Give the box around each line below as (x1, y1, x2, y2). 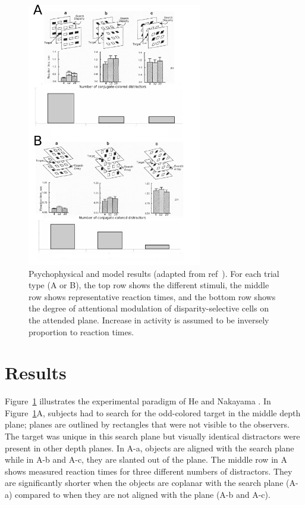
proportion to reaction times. (29, 325, 134, 338)
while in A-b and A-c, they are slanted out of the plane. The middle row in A (5, 453, 287, 466)
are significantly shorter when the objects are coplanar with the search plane (5, 476, 284, 489)
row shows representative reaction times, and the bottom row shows (29, 290, 276, 303)
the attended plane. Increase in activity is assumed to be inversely (29, 313, 269, 326)
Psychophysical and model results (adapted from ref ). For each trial (29, 267, 279, 279)
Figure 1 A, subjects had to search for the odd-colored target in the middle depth (5, 406, 301, 419)
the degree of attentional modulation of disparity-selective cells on (29, 302, 269, 314)
